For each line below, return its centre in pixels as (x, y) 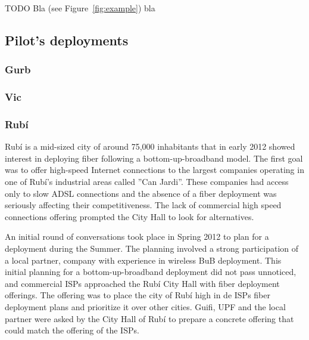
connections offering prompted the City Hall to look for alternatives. (129, 216)
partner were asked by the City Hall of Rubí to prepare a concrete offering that (149, 318)
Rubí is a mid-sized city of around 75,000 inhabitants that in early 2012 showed (150, 146)
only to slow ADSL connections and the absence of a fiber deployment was (141, 193)
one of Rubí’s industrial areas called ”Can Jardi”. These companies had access (147, 182)
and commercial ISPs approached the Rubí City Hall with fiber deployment (142, 283)
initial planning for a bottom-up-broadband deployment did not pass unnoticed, (151, 272)
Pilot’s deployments (67, 40)
